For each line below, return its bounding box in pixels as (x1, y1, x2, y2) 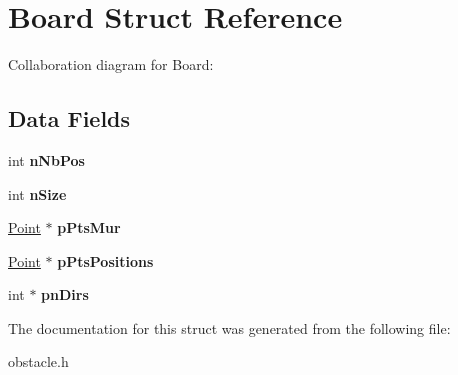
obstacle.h (8, 351, 69, 372)
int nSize (8, 183, 67, 204)
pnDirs (41, 284, 89, 305)
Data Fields (8, 103, 131, 134)
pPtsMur (57, 217, 121, 238)
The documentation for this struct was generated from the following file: (8, 317, 451, 338)
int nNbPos (8, 149, 85, 170)
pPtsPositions (57, 250, 154, 271)
